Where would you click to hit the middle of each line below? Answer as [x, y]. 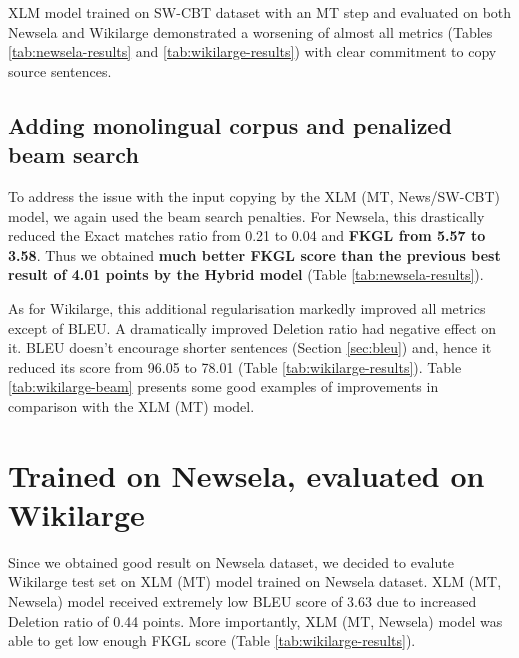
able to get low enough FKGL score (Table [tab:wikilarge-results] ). [212, 640]
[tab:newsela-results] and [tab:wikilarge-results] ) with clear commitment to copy [252, 51]
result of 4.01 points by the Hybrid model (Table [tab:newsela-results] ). [246, 274]
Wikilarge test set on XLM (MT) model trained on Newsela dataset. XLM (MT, [255, 581]
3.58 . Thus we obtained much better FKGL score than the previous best [254, 254]
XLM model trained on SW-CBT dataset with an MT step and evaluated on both [260, 12]
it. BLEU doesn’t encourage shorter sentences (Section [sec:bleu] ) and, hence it [250, 347]
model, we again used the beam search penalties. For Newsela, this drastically [246, 215]
